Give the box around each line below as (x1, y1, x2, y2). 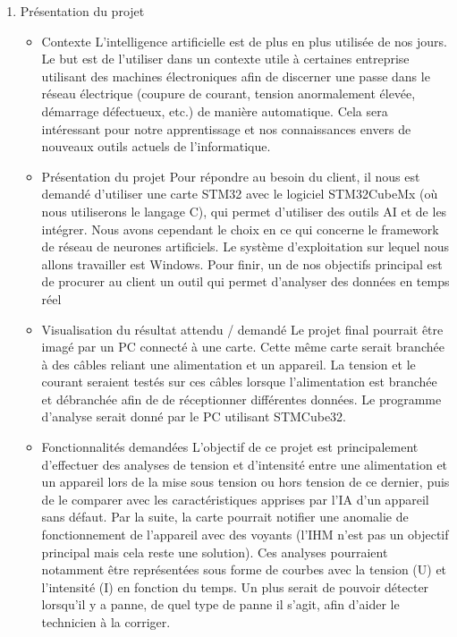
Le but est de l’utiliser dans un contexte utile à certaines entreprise (41, 49, 410, 68)
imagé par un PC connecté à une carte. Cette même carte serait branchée (41, 337, 444, 356)
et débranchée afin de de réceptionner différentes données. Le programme (41, 389, 442, 408)
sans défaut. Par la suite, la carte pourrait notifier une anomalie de (41, 507, 409, 526)
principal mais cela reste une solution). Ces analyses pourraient (41, 542, 388, 561)
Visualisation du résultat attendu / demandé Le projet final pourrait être (41, 319, 444, 338)
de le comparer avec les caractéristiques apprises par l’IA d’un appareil (41, 489, 429, 508)
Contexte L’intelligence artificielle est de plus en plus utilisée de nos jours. (41, 31, 447, 50)
